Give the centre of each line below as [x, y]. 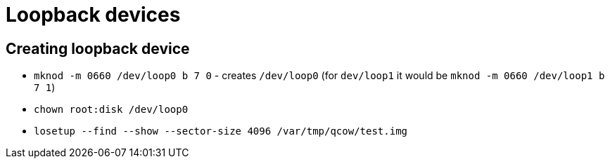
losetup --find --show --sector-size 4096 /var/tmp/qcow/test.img [221, 131]
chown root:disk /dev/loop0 [111, 110]
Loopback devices [93, 15]
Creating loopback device [98, 48]
